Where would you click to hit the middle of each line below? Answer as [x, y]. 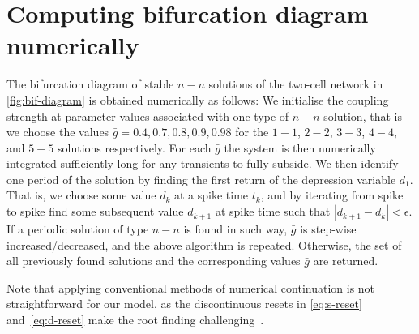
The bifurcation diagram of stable [90, 84]
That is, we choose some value [81, 195]
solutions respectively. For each [135, 147]
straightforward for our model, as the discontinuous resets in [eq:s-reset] [184, 304]
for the [252, 132]
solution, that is [363, 116]
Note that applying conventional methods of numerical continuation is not [191, 287]
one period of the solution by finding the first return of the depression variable [201, 179]
